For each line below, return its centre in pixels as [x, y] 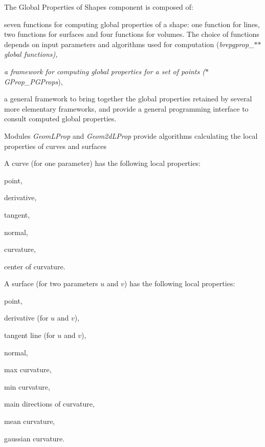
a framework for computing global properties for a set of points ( [105, 71]
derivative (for [26, 318]
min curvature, [27, 386]
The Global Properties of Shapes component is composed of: [99, 7]
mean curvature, [30, 421]
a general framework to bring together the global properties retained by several [128, 99]
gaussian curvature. [35, 438]
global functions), [31, 54]
